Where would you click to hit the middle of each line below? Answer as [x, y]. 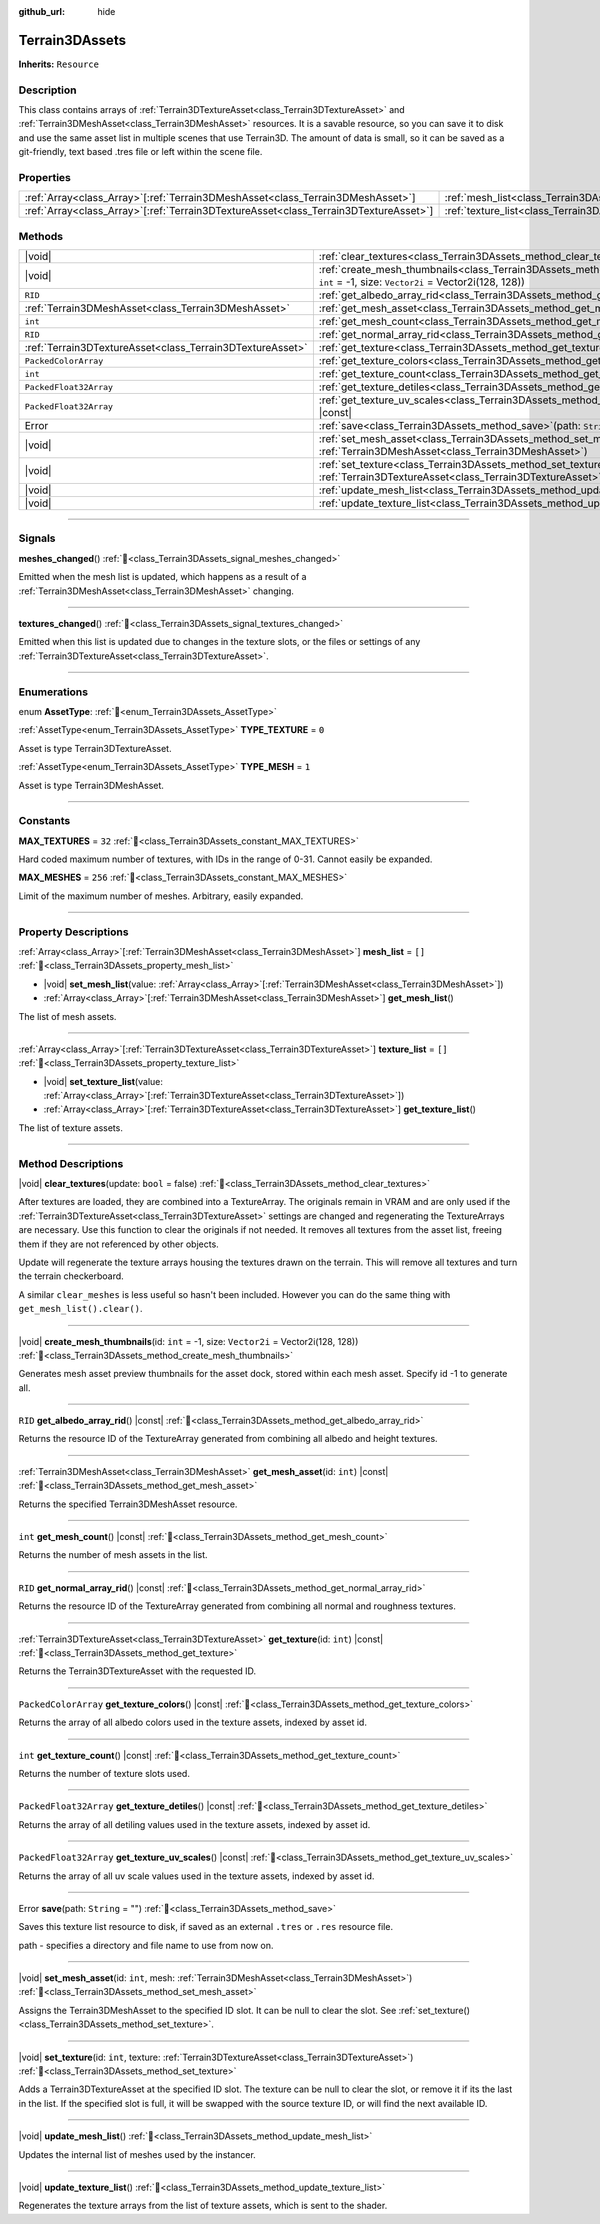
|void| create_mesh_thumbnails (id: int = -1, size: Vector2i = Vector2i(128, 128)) [188, 1341]
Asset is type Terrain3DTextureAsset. [95, 748]
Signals [37, 538]
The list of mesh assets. [67, 1016]
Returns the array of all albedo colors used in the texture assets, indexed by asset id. [192, 1722]
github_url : [41, 11]
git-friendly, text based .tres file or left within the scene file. [140, 152]
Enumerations [53, 692]
